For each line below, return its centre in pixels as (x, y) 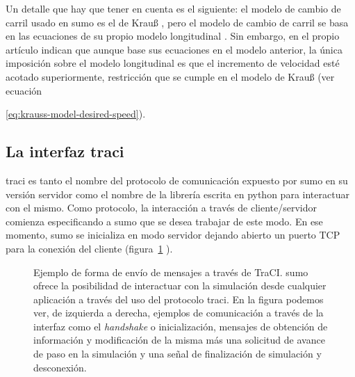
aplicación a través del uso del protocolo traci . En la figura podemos (179, 299)
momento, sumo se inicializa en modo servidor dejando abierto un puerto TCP (173, 235)
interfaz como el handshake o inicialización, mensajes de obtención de (181, 326)
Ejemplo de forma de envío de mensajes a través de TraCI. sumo (171, 272)
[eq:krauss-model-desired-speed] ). (76, 114)
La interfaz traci (65, 151)
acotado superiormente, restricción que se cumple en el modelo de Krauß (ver (170, 76)
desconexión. (60, 367)
